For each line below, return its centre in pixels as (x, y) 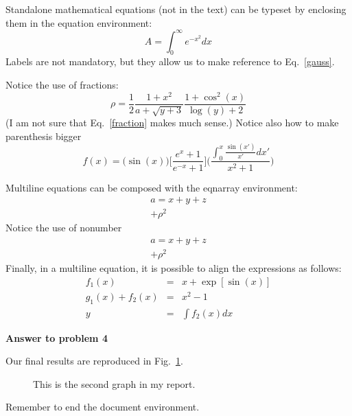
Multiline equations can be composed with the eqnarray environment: (152, 187)
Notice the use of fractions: (62, 85)
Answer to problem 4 (57, 337)
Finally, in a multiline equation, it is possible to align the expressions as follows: (174, 268)
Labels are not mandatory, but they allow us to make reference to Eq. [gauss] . (170, 61)
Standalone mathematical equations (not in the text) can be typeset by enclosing (176, 9)
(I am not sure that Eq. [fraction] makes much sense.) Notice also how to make (172, 123)
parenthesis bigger (44, 136)
